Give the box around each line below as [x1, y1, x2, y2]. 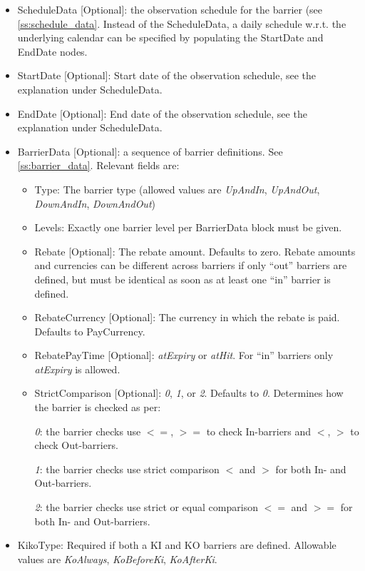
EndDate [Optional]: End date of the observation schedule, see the [17, 106, 307, 121]
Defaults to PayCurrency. [34, 323, 145, 338]
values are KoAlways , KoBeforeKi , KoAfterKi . [17, 551, 217, 566]
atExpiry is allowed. [34, 361, 120, 376]
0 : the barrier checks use [34, 423, 141, 438]
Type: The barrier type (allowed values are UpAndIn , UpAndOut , [34, 181, 320, 196]
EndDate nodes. [17, 44, 88, 59]
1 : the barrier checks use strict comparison [34, 461, 220, 476]
